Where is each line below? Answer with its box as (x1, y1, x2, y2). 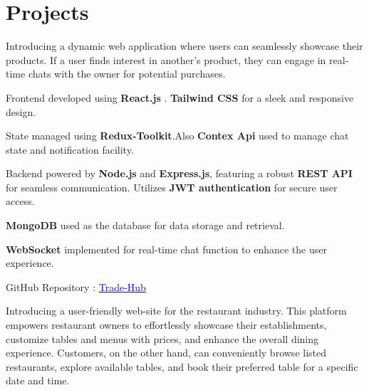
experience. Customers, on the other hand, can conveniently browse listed (6, 345, 327, 360)
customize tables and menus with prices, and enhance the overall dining (6, 331, 319, 346)
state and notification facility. (6, 142, 134, 157)
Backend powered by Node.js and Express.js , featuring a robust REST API (6, 166, 353, 181)
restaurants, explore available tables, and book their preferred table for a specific (6, 359, 358, 374)
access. (6, 194, 35, 209)
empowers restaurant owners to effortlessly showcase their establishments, (6, 317, 327, 332)
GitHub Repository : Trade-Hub (6, 279, 146, 294)
